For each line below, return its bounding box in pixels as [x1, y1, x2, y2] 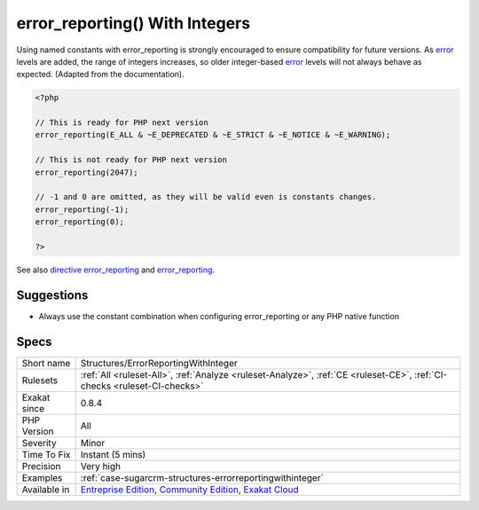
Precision [21, 459, 61, 472]
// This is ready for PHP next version [35, 118, 208, 128]
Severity [21, 436, 57, 449]
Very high [80, 459, 122, 472]
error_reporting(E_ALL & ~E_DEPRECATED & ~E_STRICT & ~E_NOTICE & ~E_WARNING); [35, 129, 391, 140]
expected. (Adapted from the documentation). [16, 69, 185, 80]
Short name [21, 357, 71, 369]
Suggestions [16, 287, 89, 302]
